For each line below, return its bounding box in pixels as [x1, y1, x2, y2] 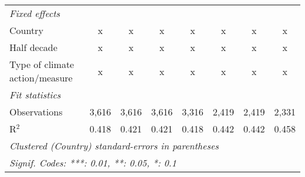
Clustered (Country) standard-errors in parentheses [9, 139, 219, 152]
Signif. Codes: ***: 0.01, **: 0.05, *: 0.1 [9, 156, 177, 169]
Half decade [9, 40, 57, 54]
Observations [9, 105, 63, 118]
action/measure [9, 71, 73, 84]
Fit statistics [9, 88, 61, 101]
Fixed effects [9, 6, 60, 20]
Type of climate [9, 57, 74, 71]
